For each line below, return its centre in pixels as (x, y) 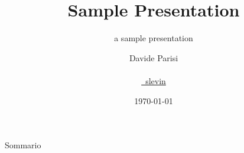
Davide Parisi (154, 57)
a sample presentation (154, 38)
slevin (156, 80)
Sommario (23, 145)
